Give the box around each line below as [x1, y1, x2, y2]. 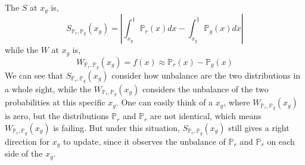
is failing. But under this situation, [53, 121, 180, 133]
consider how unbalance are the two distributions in [111, 69, 301, 81]
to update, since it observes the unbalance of [63, 135, 226, 147]
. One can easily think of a [116, 96, 213, 108]
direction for [5, 135, 50, 147]
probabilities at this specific [5, 96, 105, 108]
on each [267, 135, 295, 147]
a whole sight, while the [5, 82, 92, 95]
